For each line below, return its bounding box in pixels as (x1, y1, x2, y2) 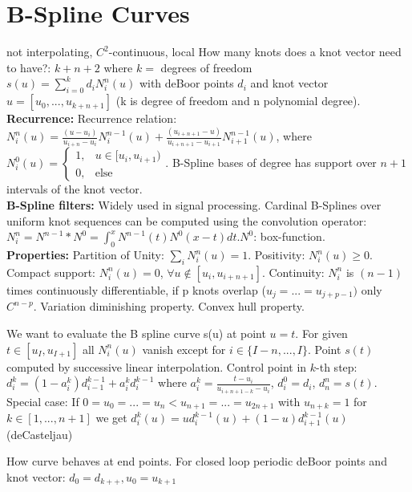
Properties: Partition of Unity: (6, 246, 164, 263)
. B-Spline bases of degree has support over (165, 154, 377, 171)
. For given (295, 324, 348, 341)
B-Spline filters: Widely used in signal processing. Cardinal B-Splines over (6, 197, 382, 213)
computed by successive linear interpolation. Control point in (6, 358, 307, 375)
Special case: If (6, 392, 79, 409)
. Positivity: (248, 246, 305, 263)
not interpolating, (6, 43, 93, 60)
